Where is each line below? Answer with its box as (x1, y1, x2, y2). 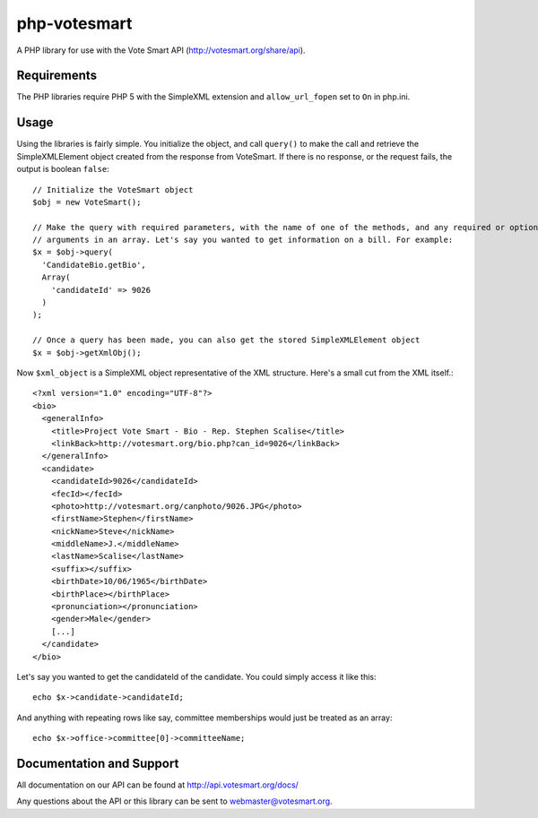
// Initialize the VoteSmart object (32, 185, 194, 194)
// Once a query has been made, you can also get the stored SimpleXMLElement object (32, 335, 421, 345)
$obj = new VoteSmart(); (32, 197, 142, 207)
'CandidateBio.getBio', (41, 260, 147, 270)
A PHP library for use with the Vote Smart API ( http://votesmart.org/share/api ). (16, 45, 306, 56)
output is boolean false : (16, 164, 109, 175)
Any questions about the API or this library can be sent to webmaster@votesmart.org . (16, 796, 333, 806)
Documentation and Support (16, 755, 179, 771)
